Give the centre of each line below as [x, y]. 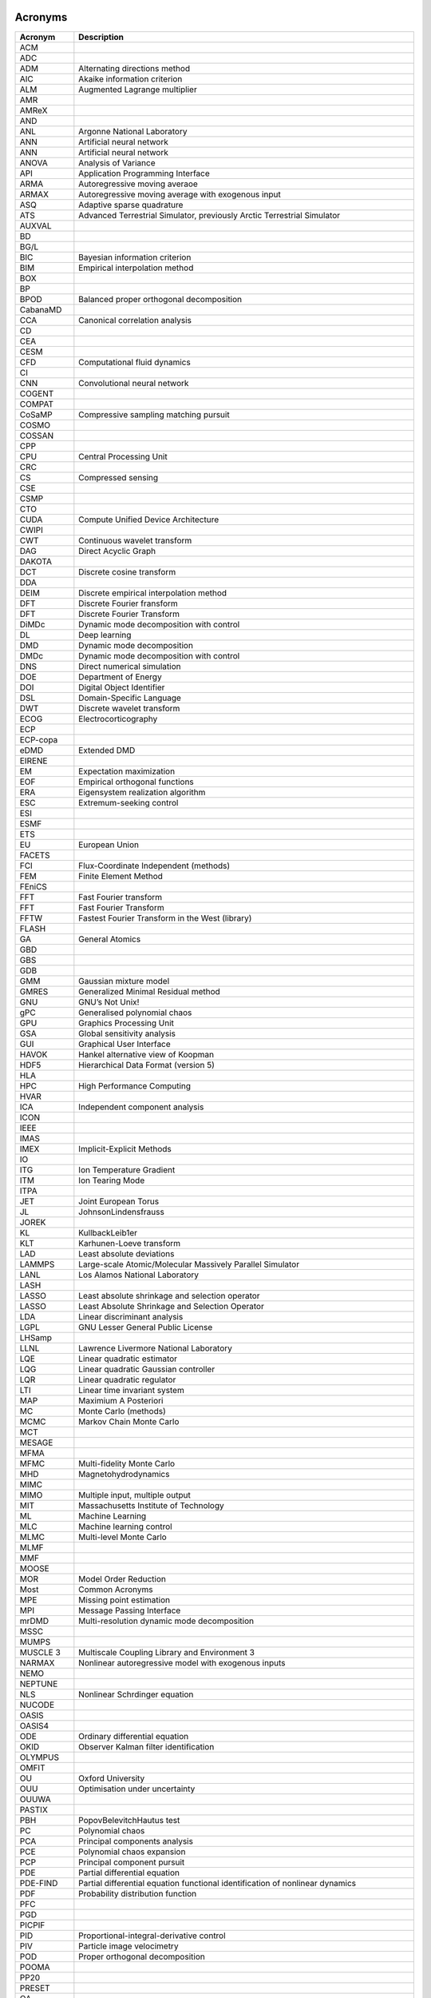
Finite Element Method [121, 876]
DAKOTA [36, 561]
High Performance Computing [135, 1085]
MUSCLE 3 [40, 1652]
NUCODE [37, 1705]
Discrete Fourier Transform [129, 614]
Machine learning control [125, 1526]
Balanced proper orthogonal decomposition [160, 299]
